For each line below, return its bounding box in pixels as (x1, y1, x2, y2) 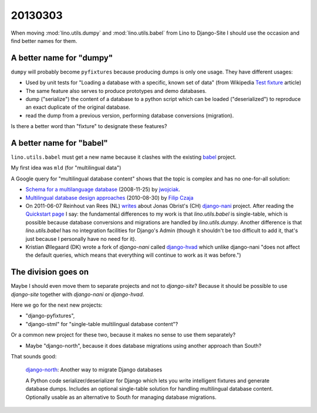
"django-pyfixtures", (25, 312, 75, 320)
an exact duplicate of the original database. (25, 103, 130, 111)
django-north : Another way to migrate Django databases (25, 366, 163, 373)
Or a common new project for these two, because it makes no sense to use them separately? (11, 331, 236, 338)
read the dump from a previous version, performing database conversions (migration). (25, 112, 234, 119)
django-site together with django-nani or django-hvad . (11, 291, 144, 298)
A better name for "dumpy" (11, 53, 113, 63)
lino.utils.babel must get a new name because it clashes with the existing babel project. (11, 153, 237, 161)
